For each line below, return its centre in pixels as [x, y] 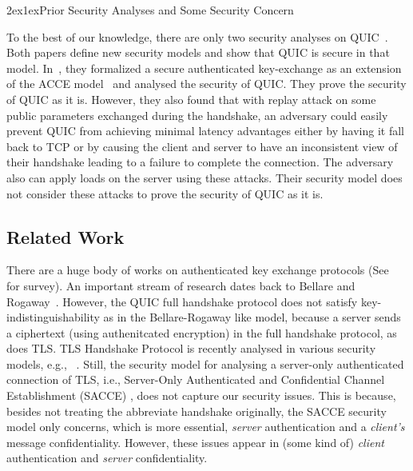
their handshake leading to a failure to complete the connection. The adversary [200, 162]
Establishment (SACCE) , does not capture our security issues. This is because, [201, 395]
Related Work [66, 236]
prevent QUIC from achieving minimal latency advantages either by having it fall [205, 131]
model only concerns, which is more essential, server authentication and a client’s [206, 427]
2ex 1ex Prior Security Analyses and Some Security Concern [150, 10]
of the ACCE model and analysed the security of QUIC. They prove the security [206, 84]
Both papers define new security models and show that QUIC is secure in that [198, 52]
